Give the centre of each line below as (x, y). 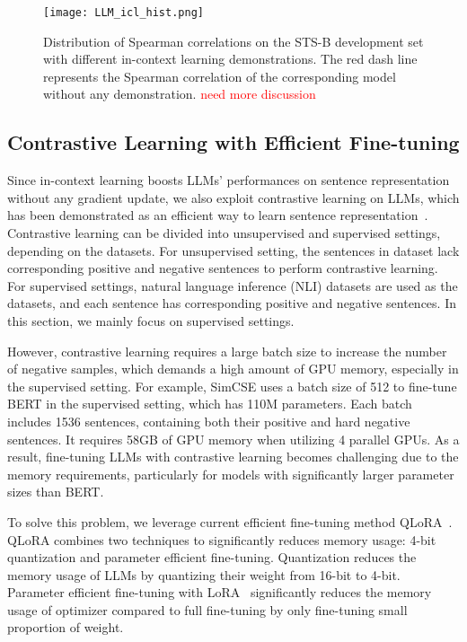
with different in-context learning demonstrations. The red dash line (230, 59)
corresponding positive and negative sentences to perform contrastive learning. (223, 268)
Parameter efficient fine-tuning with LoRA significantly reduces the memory (220, 592)
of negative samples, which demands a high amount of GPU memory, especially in (233, 369)
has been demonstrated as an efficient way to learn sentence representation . (218, 215)
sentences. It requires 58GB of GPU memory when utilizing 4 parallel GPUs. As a (233, 439)
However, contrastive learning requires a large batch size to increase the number (227, 351)
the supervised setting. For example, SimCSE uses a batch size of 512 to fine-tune (232, 386)
